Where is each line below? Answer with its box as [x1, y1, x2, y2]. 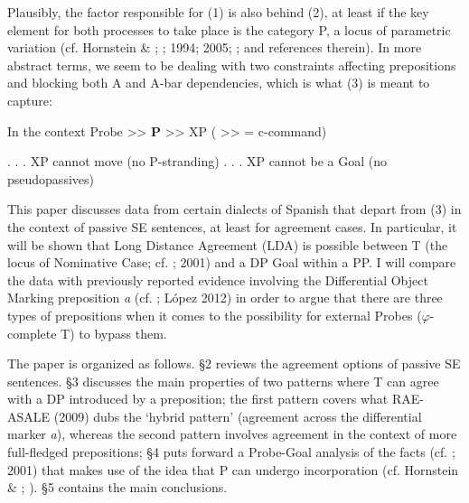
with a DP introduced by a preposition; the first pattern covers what [7, 389, 389, 408]
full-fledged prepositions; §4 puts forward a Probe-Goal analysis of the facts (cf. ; [7, 442, 455, 461]
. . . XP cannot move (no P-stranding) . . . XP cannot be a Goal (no [7, 152, 388, 171]
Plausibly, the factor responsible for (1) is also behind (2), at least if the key [7, 3, 429, 21]
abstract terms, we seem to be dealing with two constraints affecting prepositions [7, 55, 456, 74]
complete [7, 323, 57, 342]
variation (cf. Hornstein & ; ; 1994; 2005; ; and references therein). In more [7, 38, 422, 57]
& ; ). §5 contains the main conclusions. [7, 478, 228, 497]
